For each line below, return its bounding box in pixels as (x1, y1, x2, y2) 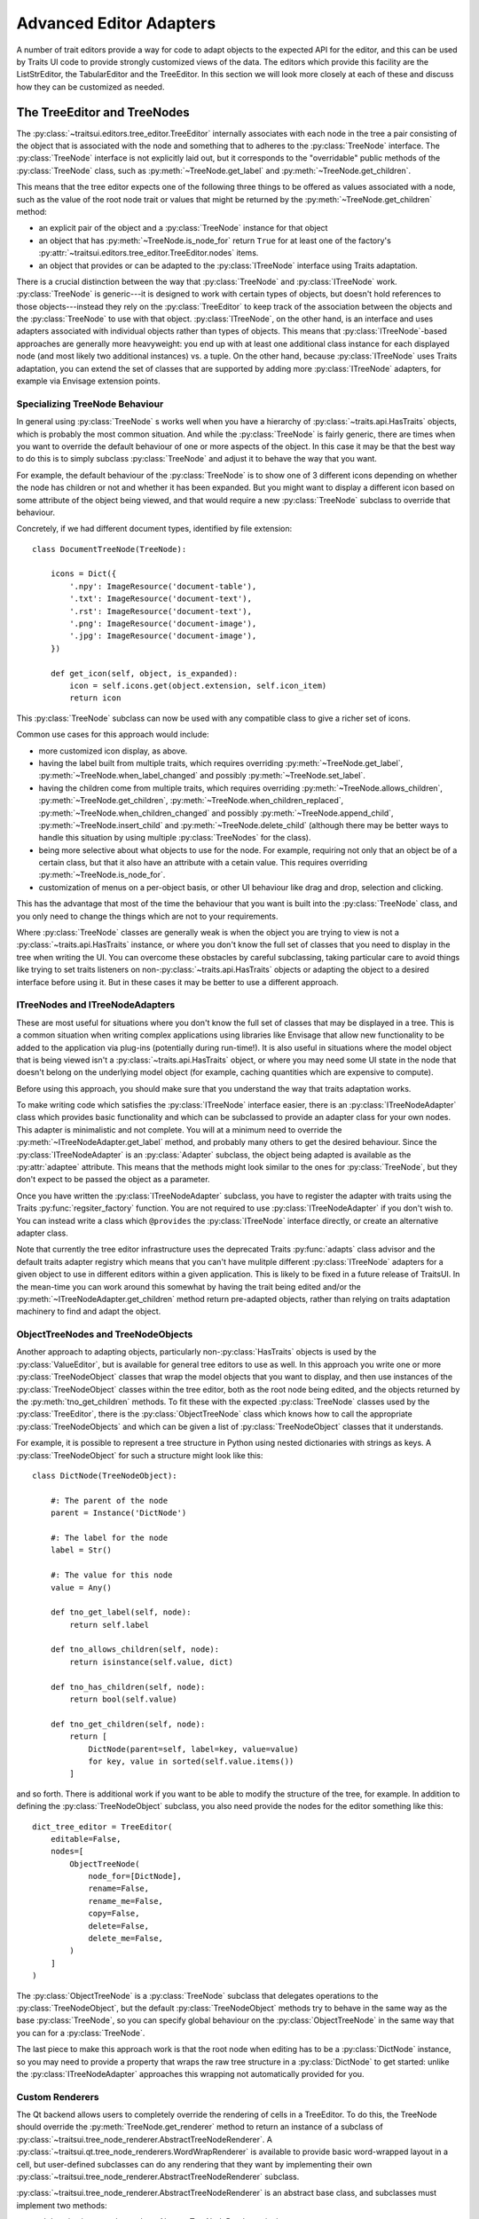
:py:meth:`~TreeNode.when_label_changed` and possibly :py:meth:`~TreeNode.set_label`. (38, 770, 365, 781)
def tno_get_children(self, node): (50, 1718, 206, 1729)
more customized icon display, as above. (38, 746, 188, 756)
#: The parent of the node (50, 1496, 169, 1505)
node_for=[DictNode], (88, 1871, 182, 1882)
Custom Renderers (16, 2090, 99, 2103)
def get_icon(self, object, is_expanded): (50, 668, 239, 678)
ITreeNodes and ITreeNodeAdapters (16, 999, 176, 1011)
